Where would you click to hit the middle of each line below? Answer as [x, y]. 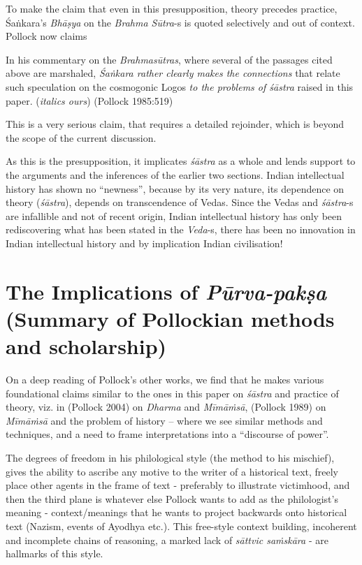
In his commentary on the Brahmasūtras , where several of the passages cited [169, 59]
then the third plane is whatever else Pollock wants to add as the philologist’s [172, 498]
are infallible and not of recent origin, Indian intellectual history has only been [174, 215]
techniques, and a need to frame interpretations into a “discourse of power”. [167, 434]
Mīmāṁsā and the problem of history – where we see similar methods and [164, 420]
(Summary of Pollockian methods [170, 318]
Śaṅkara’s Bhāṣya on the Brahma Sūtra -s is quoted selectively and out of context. [180, 22]
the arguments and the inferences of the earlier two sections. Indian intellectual [175, 174]
